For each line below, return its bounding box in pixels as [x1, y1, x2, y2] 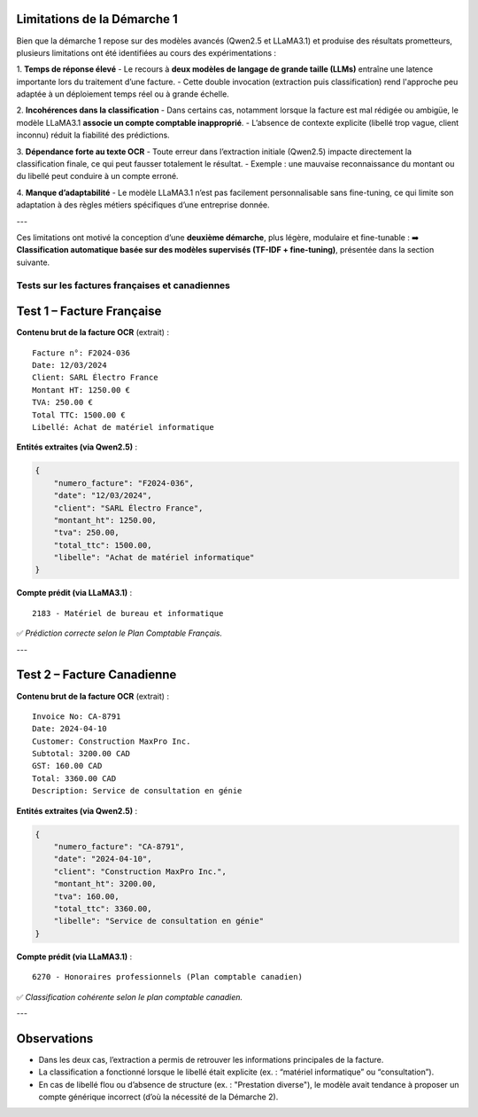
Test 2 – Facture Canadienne [16, 668, 177, 683]
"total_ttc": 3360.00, [53, 903, 152, 913]
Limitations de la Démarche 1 [16, 12, 179, 27]
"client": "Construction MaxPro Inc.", [53, 866, 227, 877]
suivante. [16, 257, 50, 268]
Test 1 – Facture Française [16, 304, 162, 319]
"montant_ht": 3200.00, [53, 879, 157, 889]
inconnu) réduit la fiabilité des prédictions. [16, 129, 170, 141]
